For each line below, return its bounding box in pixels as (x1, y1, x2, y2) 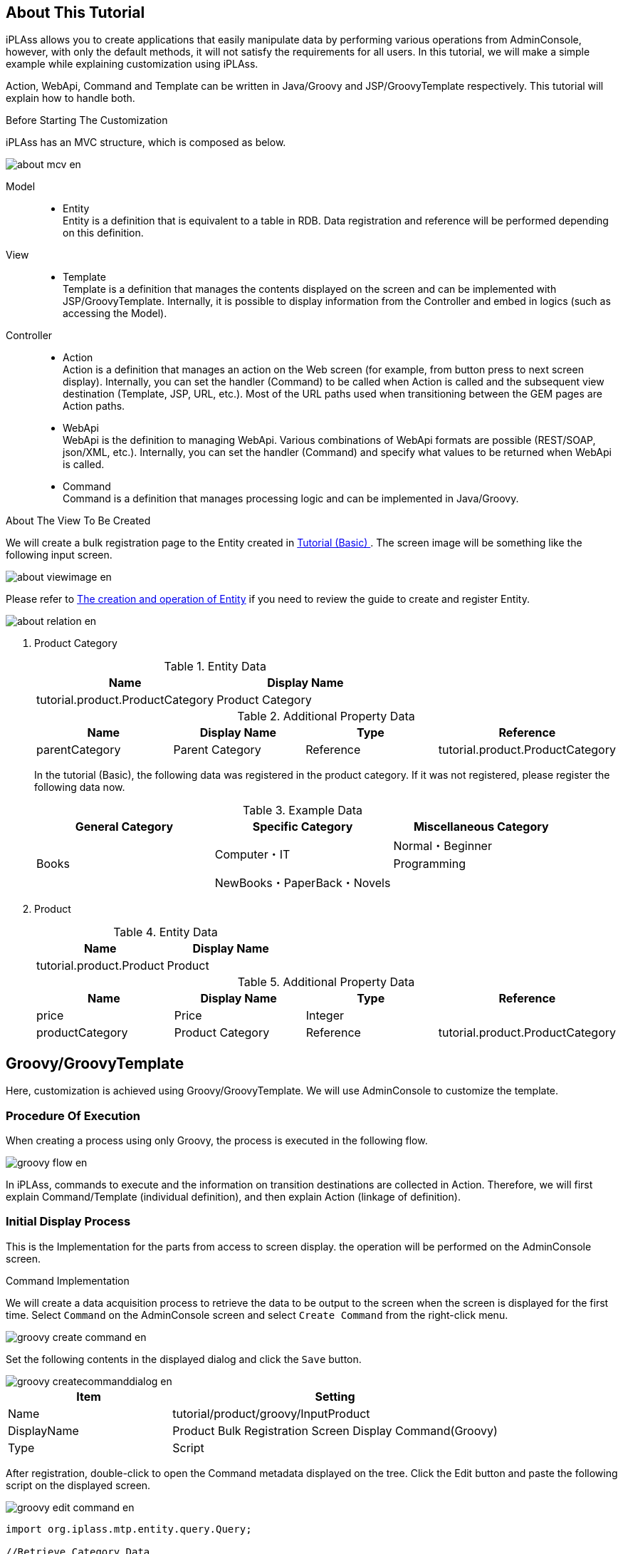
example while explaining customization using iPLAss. (6, 58, 258, 71)
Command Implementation (6, 1274, 130, 1287)
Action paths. (63, 400, 125, 413)
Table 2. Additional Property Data (237, 709, 415, 724)
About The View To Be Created (6, 514, 151, 527)
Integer (305, 1008, 345, 1023)
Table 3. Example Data (243, 803, 363, 818)
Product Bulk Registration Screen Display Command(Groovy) (172, 1423, 498, 1438)
